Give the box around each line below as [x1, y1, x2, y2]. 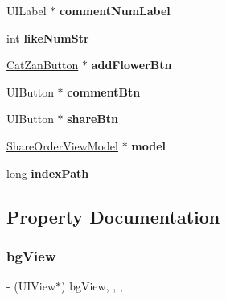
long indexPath [6, 164, 89, 181]
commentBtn [67, 83, 141, 100]
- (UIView [6, 277, 56, 294]
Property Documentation [6, 203, 220, 228]
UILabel [6, 2, 47, 18]
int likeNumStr [6, 29, 89, 46]
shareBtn [67, 110, 119, 127]
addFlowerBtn [91, 56, 172, 73]
